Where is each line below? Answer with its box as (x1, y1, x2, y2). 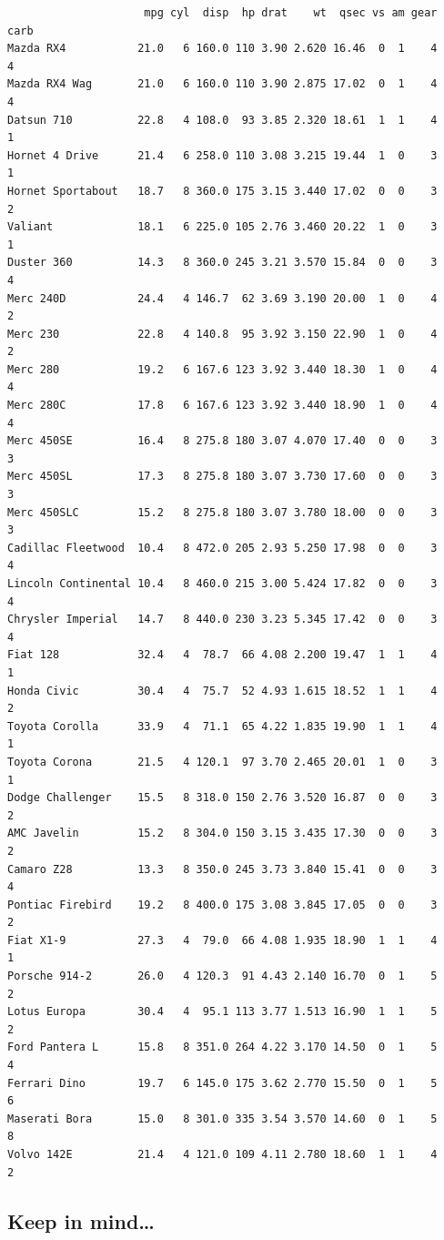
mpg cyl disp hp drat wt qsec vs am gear (144, 6, 438, 19)
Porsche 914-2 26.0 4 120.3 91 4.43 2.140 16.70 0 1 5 (7, 970, 438, 983)
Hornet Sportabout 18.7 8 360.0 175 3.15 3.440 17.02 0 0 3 (7, 184, 438, 198)
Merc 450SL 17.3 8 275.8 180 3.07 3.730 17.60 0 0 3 (7, 470, 438, 483)
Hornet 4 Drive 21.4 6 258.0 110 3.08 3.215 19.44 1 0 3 (7, 148, 438, 162)
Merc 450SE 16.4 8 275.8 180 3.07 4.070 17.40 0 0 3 (7, 434, 438, 448)
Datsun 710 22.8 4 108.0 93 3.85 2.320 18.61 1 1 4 (7, 113, 438, 127)
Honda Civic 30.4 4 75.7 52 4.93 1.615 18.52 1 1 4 (7, 684, 438, 697)
